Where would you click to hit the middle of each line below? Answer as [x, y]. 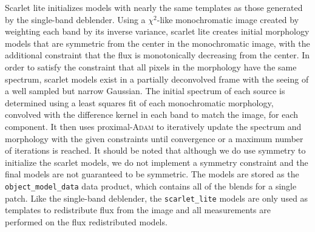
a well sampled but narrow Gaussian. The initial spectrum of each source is [145, 91]
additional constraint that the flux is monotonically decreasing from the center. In [157, 55]
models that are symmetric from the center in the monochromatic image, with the [157, 43]
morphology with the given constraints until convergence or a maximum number [154, 138]
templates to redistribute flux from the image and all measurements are [138, 210]
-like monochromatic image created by [228, 19]
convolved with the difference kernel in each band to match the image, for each [152, 114]
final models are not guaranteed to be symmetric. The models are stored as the [152, 174]
